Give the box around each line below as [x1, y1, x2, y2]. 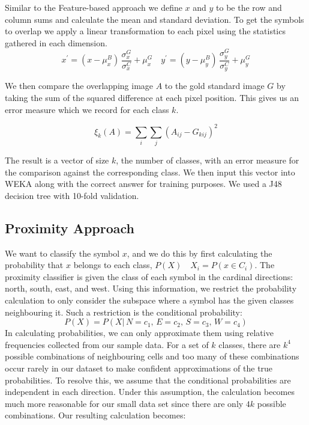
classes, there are [218, 338, 281, 350]
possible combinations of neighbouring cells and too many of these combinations [5, 350, 299, 362]
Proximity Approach [5, 218, 134, 237]
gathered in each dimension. [5, 36, 107, 49]
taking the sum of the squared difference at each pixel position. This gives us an [5, 91, 299, 103]
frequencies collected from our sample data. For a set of [5, 338, 209, 350]
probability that [5, 258, 64, 271]
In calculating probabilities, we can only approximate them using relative [5, 326, 274, 339]
